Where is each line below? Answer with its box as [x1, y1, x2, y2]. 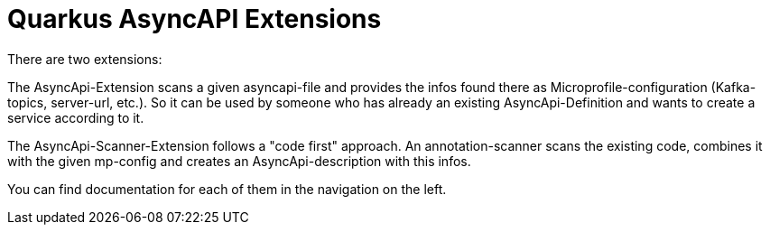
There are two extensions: [7, 51, 162, 67]
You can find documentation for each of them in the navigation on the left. [7, 181, 447, 197]
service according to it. [7, 109, 144, 125]
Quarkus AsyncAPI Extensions [7, 4, 382, 34]
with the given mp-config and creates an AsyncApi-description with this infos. [7, 153, 471, 169]
